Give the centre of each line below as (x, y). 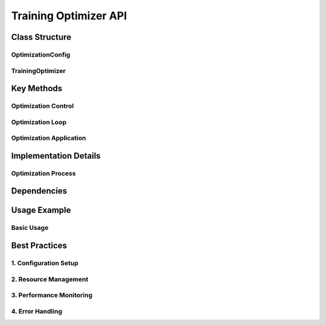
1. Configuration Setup (45, 263)
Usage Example (41, 210)
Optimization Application (49, 138)
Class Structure (41, 37)
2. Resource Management (50, 279)
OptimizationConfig (41, 54)
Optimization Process (43, 173)
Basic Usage (30, 228)
